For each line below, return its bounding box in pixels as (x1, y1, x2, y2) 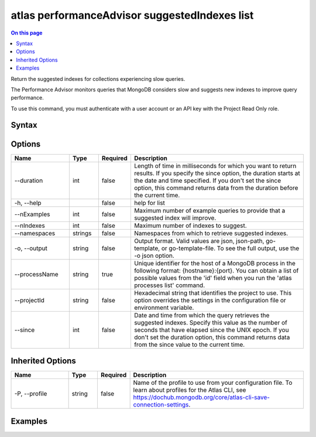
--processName (14, 270, 59, 278)
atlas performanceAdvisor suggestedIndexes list (11, 9, 254, 22)
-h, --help (14, 199, 42, 207)
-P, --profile (14, 390, 47, 398)
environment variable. (133, 303, 194, 312)
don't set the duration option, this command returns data (133, 333, 290, 341)
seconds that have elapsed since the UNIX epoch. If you (133, 326, 289, 334)
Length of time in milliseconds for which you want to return (133, 162, 297, 170)
